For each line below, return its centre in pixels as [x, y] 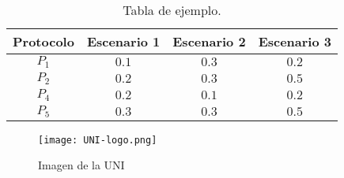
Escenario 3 [295, 41]
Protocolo [43, 41]
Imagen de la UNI [81, 165]
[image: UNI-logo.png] [98, 140]
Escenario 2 [209, 41]
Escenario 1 [123, 41]
